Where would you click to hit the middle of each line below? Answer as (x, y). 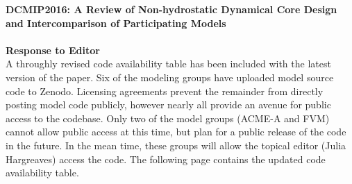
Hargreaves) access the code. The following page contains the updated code (166, 159)
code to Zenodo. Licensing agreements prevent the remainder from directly (165, 91)
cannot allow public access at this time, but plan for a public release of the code (176, 132)
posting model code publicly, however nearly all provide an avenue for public (168, 104)
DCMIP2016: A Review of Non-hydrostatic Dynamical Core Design (171, 9)
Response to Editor (53, 50)
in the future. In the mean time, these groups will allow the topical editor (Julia (176, 145)
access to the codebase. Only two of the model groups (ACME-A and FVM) (168, 118)
